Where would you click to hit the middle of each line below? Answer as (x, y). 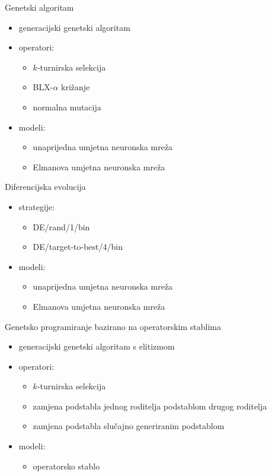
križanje (76, 87)
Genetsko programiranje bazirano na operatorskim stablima (113, 326)
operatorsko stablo (66, 466)
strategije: (37, 206)
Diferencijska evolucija (45, 187)
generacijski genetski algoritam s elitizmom (97, 346)
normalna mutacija (67, 107)
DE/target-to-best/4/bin (78, 247)
